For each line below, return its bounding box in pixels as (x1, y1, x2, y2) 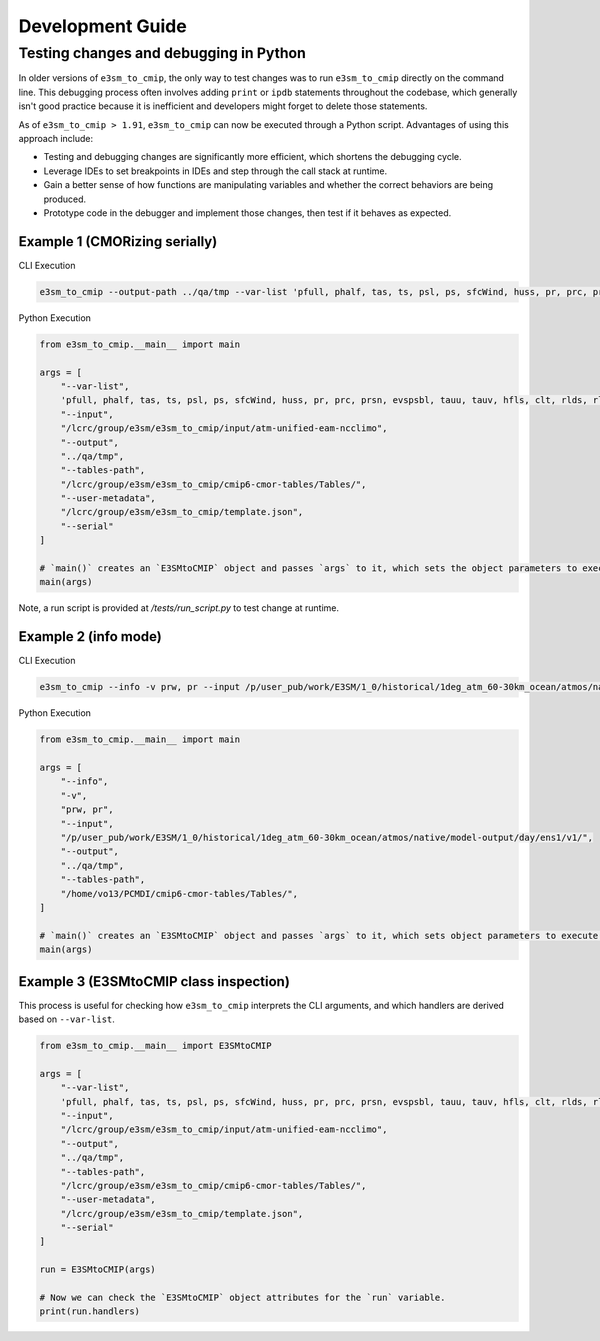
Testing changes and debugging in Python (18, 44, 307, 62)
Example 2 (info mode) (18, 628, 162, 645)
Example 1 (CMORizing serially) (18, 233, 218, 250)
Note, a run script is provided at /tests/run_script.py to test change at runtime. (18, 602, 340, 614)
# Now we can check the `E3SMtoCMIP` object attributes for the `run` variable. (39, 1292, 446, 1304)
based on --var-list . (18, 1013, 115, 1025)
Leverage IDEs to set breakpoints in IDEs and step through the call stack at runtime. (43, 165, 388, 177)
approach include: (18, 132, 94, 144)
